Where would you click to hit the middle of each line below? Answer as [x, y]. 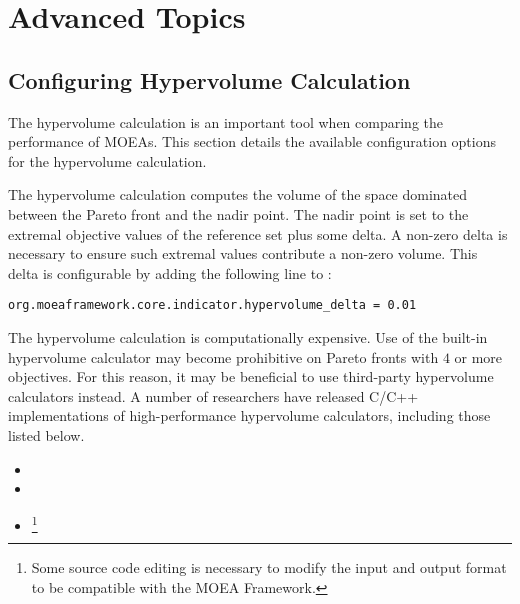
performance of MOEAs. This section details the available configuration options [252, 141]
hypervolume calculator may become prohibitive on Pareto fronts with [223, 356]
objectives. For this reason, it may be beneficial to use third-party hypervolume [251, 376]
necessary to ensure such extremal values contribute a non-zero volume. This [243, 253]
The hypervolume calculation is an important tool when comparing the [225, 121]
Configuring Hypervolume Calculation [209, 79]
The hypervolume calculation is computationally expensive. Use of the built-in [248, 336]
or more [478, 356]
